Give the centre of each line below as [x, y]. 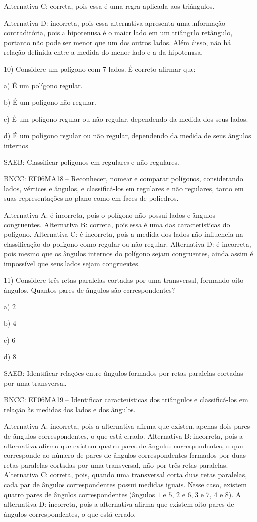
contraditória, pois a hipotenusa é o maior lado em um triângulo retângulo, [118, 33]
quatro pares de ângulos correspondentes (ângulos [80, 494]
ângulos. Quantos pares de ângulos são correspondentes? [90, 290]
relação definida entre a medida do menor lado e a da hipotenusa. [104, 52]
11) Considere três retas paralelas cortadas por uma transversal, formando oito [124, 280]
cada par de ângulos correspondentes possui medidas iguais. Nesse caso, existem [125, 484]
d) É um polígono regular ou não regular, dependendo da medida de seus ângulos [128, 135]
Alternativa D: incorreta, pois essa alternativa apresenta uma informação [115, 23]
